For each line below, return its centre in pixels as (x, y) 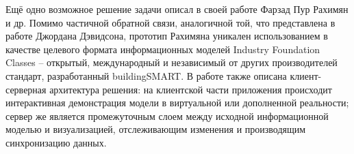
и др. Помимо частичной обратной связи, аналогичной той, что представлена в (170, 22)
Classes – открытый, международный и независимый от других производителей (172, 62)
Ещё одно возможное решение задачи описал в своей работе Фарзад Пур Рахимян (177, 9)
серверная (26, 89)
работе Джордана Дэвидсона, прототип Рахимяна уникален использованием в (167, 36)
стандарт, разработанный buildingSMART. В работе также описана (146, 75)
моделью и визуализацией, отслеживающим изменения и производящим (156, 129)
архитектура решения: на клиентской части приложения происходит (191, 89)
